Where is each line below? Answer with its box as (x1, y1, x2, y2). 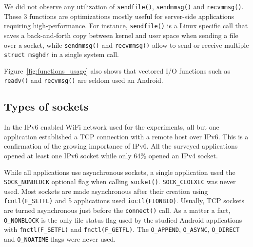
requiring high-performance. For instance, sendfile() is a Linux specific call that (4, 20, 248, 31)
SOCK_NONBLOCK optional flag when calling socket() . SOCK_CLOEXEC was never (4, 176, 236, 187)
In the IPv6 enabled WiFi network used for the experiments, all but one (4, 122, 219, 132)
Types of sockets (4, 99, 89, 114)
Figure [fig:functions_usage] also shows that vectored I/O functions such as (4, 65, 231, 76)
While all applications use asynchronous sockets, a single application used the (4, 167, 235, 177)
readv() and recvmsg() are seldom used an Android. (4, 75, 163, 85)
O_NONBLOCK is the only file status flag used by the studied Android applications (4, 214, 242, 225)
